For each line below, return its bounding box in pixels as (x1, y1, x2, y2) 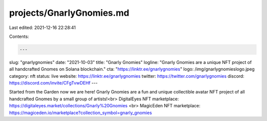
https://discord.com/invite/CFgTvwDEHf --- (9, 80, 98, 86)
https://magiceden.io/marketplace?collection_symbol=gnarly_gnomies (9, 110, 152, 116)
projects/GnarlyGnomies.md (9, 7, 130, 18)
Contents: (9, 33, 29, 39)
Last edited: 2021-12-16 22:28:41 (9, 25, 76, 30)
